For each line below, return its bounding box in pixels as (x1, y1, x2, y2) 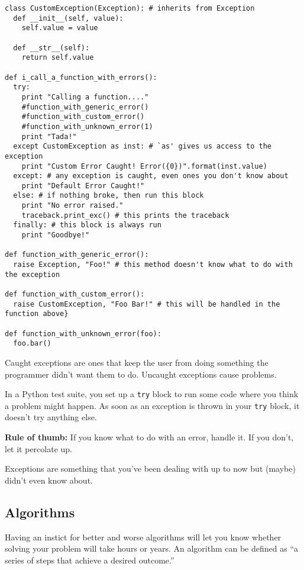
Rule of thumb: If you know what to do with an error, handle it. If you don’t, (5, 431, 294, 443)
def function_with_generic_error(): (5, 250, 149, 259)
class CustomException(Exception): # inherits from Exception (5, 4, 255, 12)
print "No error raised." (21, 201, 124, 210)
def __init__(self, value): (13, 14, 124, 22)
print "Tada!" (21, 132, 77, 141)
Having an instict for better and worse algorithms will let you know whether (5, 530, 282, 543)
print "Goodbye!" (21, 231, 90, 240)
